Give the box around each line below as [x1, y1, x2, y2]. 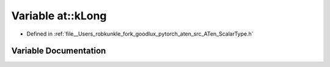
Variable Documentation [11, 46, 106, 56]
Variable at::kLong [11, 9, 107, 22]
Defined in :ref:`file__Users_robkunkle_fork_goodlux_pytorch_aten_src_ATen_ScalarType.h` [26, 30, 254, 37]
